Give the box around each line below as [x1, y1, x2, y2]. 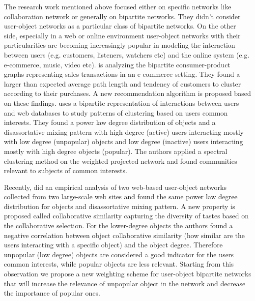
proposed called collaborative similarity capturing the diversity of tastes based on [4, 211, 249, 221]
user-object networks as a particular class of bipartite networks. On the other [4, 21, 236, 31]
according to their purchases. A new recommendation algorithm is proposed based [4, 88, 251, 98]
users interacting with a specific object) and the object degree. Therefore [4, 240, 223, 250]
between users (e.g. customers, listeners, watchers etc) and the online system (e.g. [4, 49, 250, 60]
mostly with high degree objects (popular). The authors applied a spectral [4, 146, 227, 156]
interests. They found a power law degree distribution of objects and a [4, 117, 216, 127]
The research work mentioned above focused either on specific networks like [4, 1, 231, 11]
